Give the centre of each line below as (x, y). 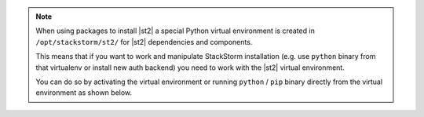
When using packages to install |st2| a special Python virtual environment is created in (175, 31)
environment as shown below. (84, 93)
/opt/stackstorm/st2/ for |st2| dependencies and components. (144, 42)
